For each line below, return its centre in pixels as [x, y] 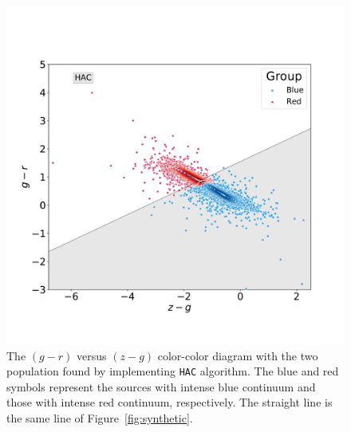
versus [92, 355]
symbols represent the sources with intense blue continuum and [161, 386]
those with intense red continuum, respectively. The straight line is [170, 402]
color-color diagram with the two [238, 355]
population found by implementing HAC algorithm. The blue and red [173, 371]
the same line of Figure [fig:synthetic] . [100, 418]
